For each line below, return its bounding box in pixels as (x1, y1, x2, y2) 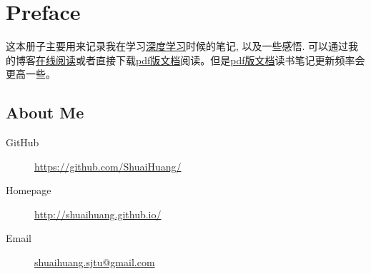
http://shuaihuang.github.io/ (34, 206, 162, 221)
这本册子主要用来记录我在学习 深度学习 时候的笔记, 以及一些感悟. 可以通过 (6, 39, 349, 54)
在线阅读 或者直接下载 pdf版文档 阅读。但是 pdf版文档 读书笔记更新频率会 (36, 52, 365, 67)
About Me (6, 101, 84, 123)
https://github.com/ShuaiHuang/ (34, 158, 182, 173)
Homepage (6, 183, 51, 198)
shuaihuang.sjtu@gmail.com (34, 255, 155, 270)
